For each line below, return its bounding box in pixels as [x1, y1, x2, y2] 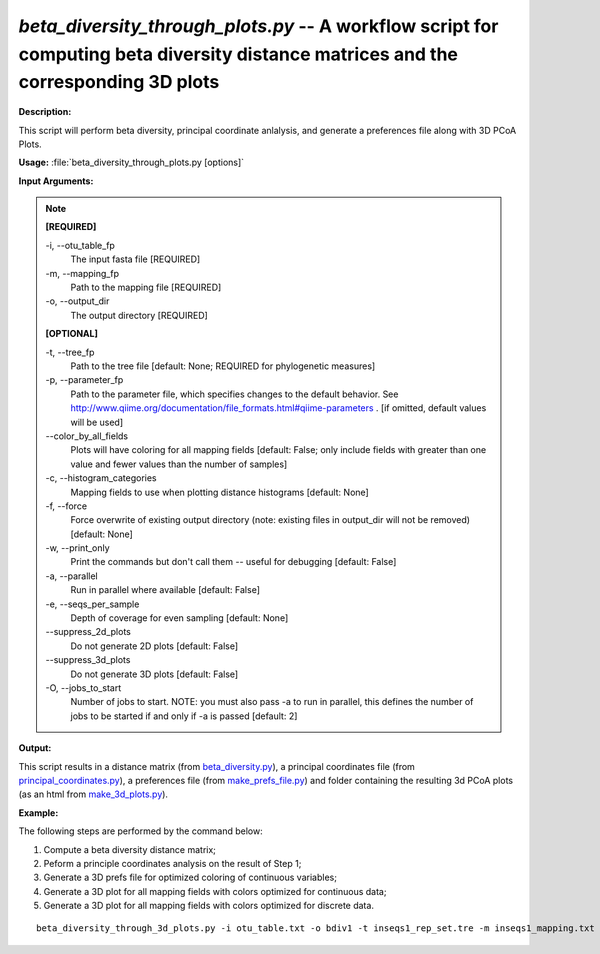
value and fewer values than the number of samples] [70, 458, 288, 470]
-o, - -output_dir [45, 295, 110, 307]
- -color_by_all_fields [45, 430, 129, 442]
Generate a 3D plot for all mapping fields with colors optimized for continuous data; [43, 885, 387, 897]
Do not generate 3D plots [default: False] [70, 668, 239, 680]
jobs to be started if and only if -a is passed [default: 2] [70, 710, 298, 722]
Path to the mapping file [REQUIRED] [70, 281, 222, 294]
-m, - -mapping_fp [45, 267, 120, 279]
